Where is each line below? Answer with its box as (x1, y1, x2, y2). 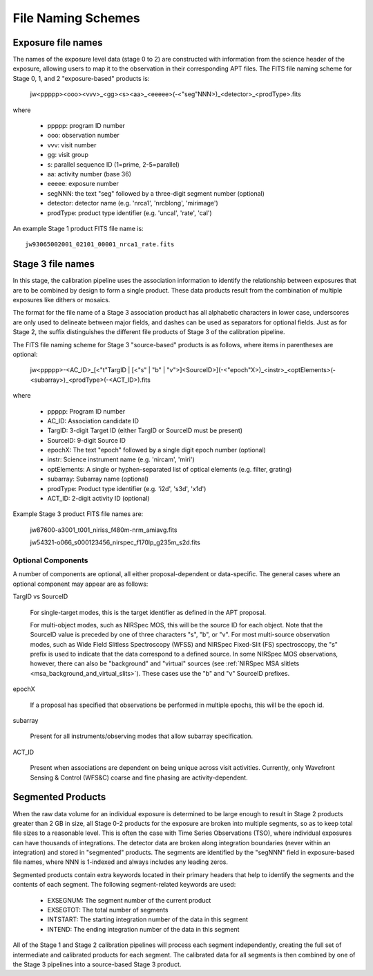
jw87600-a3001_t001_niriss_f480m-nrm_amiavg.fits (30, 526, 178, 534)
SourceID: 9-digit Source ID (47, 436, 126, 444)
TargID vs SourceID (12, 592, 68, 601)
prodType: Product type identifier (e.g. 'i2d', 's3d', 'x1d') (47, 484, 207, 492)
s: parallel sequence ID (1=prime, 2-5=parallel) (47, 160, 180, 169)
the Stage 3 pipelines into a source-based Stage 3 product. (12, 960, 182, 968)
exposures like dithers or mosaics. (12, 296, 111, 304)
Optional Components (12, 555, 88, 565)
